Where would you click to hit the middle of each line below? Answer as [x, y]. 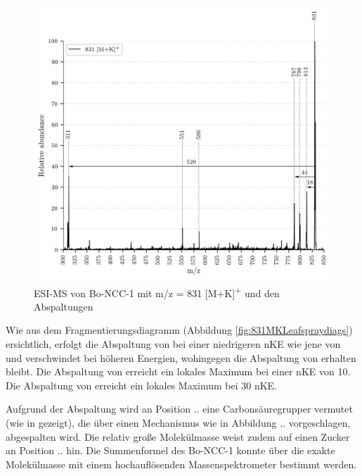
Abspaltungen [64, 306]
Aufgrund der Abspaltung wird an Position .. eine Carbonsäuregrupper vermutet [179, 409]
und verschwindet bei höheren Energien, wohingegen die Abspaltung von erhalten [181, 357]
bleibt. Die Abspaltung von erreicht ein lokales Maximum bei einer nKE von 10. [178, 371]
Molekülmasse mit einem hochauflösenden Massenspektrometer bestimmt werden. [181, 464]
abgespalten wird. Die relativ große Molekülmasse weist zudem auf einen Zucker [178, 436]
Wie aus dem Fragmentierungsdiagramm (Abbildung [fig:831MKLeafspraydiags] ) [179, 330]
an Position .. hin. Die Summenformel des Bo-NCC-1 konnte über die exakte [170, 450]
